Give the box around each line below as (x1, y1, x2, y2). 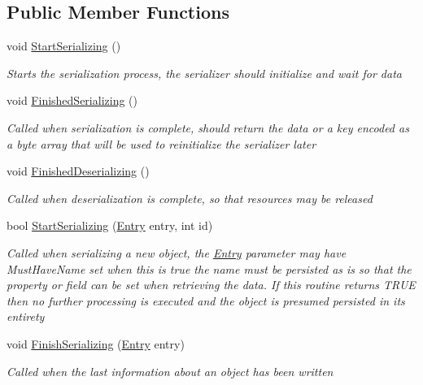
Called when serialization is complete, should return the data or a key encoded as (7, 119, 409, 136)
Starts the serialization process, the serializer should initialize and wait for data (7, 64, 402, 81)
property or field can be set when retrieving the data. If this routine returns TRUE (7, 276, 416, 293)
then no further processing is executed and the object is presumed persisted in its (7, 292, 405, 309)
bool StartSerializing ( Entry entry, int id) (7, 217, 213, 234)
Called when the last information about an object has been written (7, 362, 334, 379)
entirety (7, 308, 45, 325)
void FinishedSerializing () (7, 92, 137, 109)
